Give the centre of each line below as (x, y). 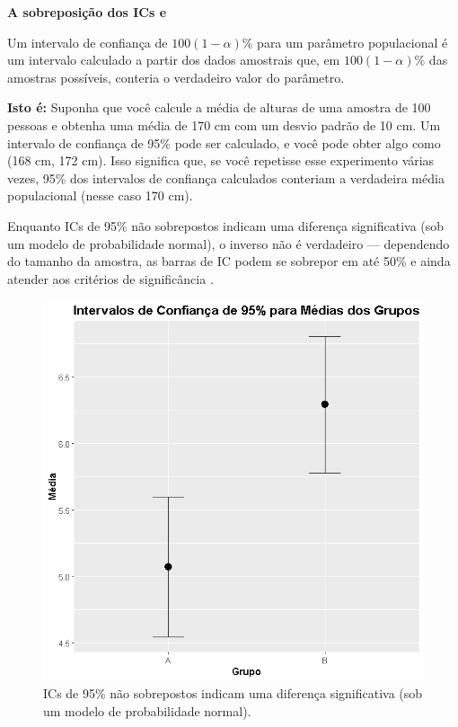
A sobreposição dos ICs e (87, 12)
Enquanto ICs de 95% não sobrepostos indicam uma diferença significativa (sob (226, 225)
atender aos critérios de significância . (110, 278)
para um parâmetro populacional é (352, 42)
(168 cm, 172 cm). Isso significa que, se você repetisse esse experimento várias (221, 160)
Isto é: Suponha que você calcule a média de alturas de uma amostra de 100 (219, 107)
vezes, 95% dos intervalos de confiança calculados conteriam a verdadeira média (226, 177)
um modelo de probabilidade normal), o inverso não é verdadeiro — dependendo (229, 243)
